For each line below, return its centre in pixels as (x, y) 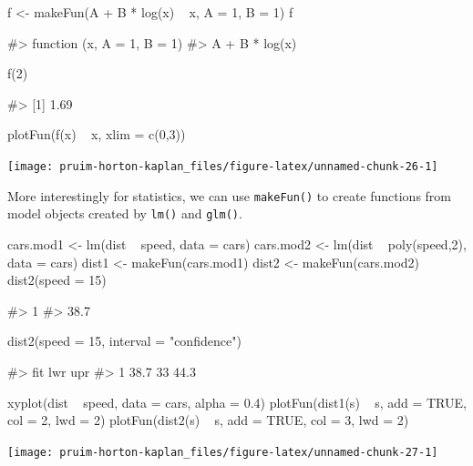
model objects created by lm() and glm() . (125, 213)
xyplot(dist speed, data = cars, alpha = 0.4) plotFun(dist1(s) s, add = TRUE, (237, 402)
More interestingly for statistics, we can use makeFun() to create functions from (230, 195)
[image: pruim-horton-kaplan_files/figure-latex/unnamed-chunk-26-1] (223, 166)
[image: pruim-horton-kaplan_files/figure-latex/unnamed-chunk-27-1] (223, 452)
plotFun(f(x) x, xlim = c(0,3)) (97, 134)
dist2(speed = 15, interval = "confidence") (124, 341)
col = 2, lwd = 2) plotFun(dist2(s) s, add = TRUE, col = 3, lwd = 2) (208, 420)
